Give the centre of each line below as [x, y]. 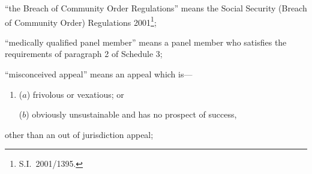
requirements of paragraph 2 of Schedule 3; [84, 54]
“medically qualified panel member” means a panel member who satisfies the [146, 42]
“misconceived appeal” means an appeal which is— [99, 74]
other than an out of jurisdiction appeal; [79, 134]
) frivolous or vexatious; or [75, 94]
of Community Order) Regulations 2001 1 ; [81, 21]
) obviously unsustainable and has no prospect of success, [131, 114]
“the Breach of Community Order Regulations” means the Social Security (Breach [156, 8]
